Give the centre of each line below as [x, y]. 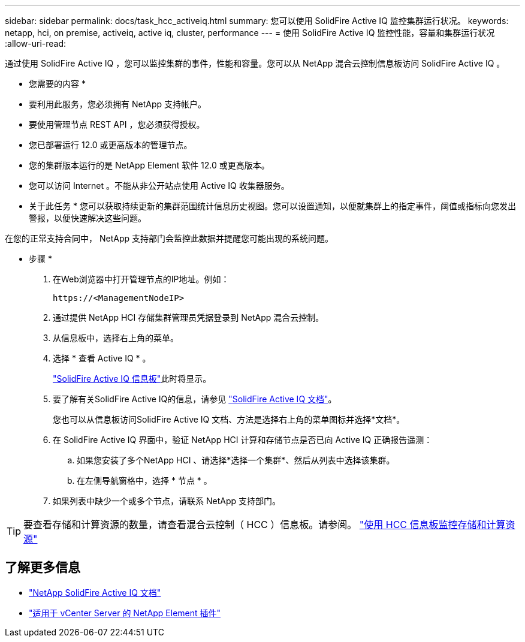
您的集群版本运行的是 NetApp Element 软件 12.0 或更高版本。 [149, 165]
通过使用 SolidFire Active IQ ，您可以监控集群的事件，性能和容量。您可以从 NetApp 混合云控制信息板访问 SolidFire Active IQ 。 [255, 63]
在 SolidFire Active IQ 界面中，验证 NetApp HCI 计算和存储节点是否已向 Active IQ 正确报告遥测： [243, 440]
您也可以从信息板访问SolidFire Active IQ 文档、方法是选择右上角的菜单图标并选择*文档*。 [229, 419]
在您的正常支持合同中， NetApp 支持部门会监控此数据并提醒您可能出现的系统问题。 [169, 238]
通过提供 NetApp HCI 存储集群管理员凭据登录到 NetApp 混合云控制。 [188, 317]
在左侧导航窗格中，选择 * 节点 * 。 [144, 480]
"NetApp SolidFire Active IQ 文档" [95, 592]
